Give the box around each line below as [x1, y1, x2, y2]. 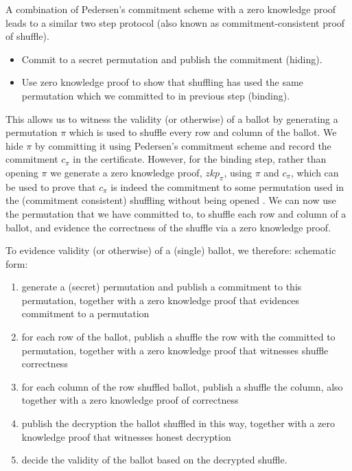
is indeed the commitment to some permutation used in [110, 179, 344, 194]
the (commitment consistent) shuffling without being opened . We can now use [5, 193, 336, 207]
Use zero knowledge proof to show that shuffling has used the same [21, 75, 303, 89]
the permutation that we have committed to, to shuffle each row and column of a [5, 206, 347, 220]
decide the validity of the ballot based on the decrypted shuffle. [21, 452, 288, 467]
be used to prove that [5, 179, 96, 194]
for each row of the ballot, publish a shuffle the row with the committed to [21, 330, 336, 344]
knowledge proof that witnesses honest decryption [21, 429, 231, 444]
